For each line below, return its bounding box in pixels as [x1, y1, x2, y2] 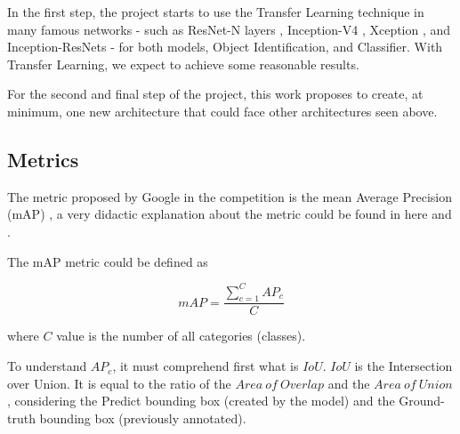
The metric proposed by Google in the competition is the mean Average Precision [7, 187, 452, 205]
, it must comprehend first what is [112, 357, 299, 375]
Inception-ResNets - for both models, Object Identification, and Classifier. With [7, 37, 443, 56]
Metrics [7, 145, 79, 173]
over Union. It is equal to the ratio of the [7, 374, 231, 392]
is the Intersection [354, 357, 453, 375]
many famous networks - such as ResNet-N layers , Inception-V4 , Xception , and [7, 20, 451, 38]
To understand [7, 357, 87, 375]
